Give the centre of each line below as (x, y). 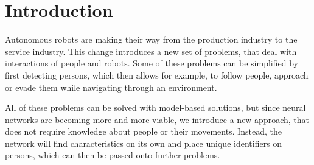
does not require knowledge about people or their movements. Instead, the (143, 131)
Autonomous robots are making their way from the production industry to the (151, 39)
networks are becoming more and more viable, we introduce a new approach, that (157, 119)
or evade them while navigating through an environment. (111, 87)
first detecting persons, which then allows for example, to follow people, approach (157, 75)
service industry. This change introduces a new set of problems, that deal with (151, 51)
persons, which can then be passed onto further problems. (113, 155)
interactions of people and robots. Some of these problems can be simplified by (152, 63)
